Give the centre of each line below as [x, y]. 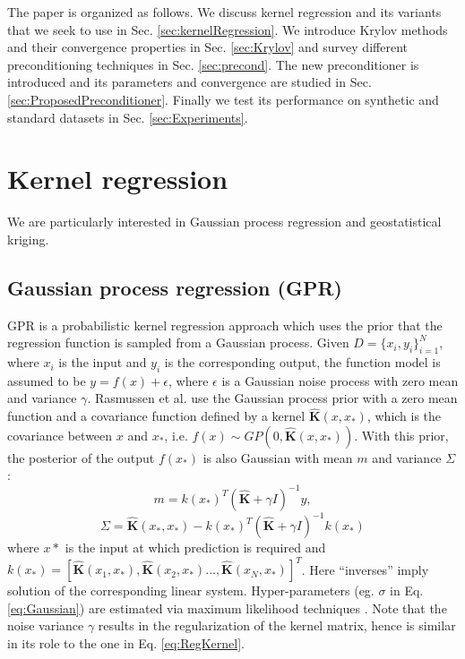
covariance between [60, 435]
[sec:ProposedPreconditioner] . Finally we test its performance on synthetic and [223, 99]
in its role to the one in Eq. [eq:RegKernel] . [126, 642]
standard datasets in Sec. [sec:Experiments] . [128, 117]
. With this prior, [401, 435]
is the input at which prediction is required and [195, 548]
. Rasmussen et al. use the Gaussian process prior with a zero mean [272, 398]
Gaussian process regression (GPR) [175, 287]
